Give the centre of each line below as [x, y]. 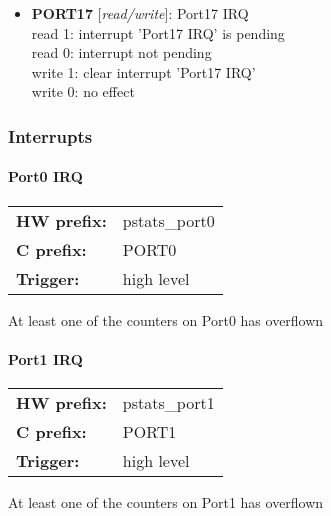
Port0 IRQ [45, 176]
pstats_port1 [168, 402]
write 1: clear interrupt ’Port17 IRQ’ [143, 71]
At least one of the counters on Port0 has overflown [166, 319]
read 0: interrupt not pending [121, 52]
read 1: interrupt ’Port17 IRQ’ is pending [158, 32]
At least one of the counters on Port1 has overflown [166, 502]
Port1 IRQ [45, 358]
